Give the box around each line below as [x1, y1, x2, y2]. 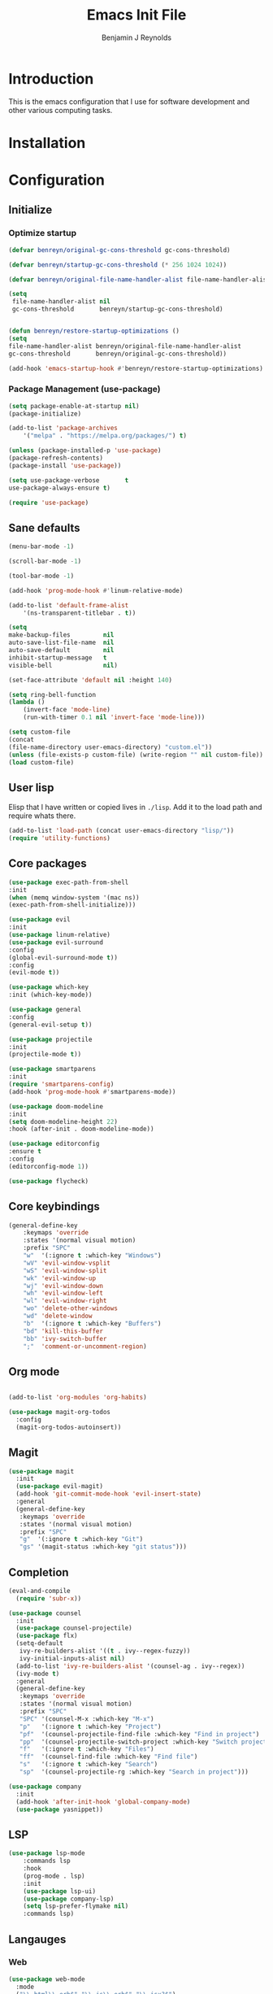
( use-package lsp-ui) [23, 1887, 96, 1896]
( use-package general [8, 1006, 82, 1014]
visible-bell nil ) [8, 661, 118, 669]
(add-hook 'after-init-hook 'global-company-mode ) [15, 1797, 191, 1806]
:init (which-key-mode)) [8, 990, 93, 999]
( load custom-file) [8, 758, 75, 766]
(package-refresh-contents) [8, 454, 104, 463]
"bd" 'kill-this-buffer [23, 1327, 104, 1335]
